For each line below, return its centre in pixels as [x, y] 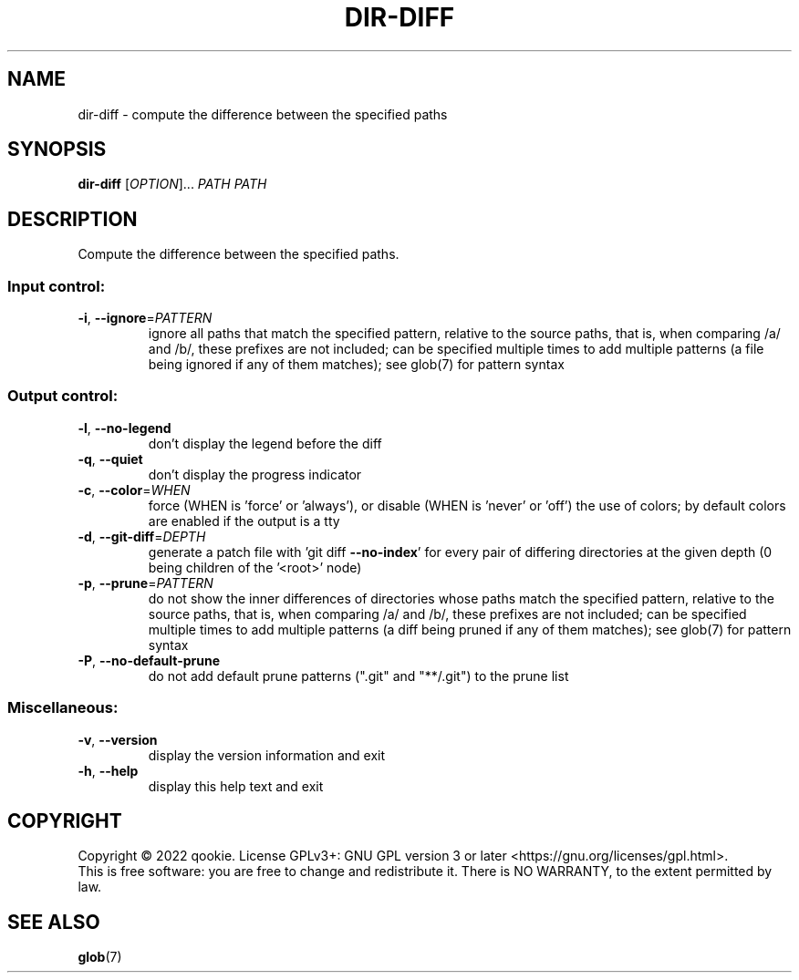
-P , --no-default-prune [149, 660]
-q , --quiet [110, 459]
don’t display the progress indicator [255, 474]
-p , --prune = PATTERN [145, 583]
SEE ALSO [54, 922]
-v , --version [118, 739]
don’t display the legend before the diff [265, 443]
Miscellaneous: [63, 708]
